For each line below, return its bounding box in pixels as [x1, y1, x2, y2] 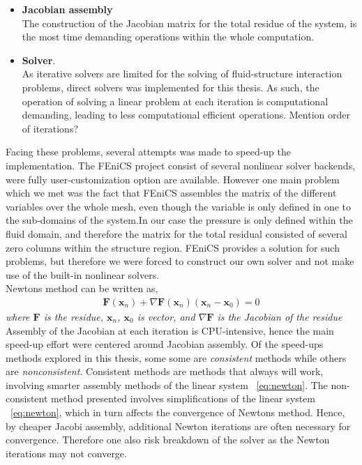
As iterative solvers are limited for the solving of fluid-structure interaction [22, 66, 342, 81]
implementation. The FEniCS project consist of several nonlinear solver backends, [6, 158, 356, 172]
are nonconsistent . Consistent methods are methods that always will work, [6, 364, 324, 379]
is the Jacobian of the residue [217, 309, 342, 323]
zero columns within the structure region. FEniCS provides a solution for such [6, 240, 340, 254]
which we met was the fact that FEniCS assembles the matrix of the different [6, 185, 337, 200]
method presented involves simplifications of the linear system [51, 391, 315, 406]
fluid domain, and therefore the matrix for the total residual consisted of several [6, 226, 347, 241]
